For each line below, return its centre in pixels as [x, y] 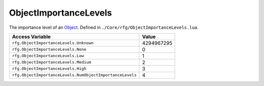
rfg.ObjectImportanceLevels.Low [48, 56]
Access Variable [31, 37]
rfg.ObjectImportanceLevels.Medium [52, 62]
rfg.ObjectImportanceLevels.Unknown [53, 43]
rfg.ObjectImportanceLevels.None [49, 50]
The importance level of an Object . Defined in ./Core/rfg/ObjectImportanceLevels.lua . [104, 27]
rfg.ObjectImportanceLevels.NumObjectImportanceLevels [74, 75]
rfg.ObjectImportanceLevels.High [49, 69]
